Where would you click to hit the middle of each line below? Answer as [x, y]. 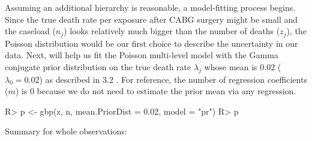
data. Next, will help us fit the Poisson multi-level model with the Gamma [142, 55]
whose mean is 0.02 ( [243, 66]
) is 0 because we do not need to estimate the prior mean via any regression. [156, 91]
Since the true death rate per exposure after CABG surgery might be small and [151, 19]
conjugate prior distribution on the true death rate [98, 66]
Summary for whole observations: [66, 131]
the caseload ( [30, 31]
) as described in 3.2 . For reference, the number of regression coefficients [173, 79]
